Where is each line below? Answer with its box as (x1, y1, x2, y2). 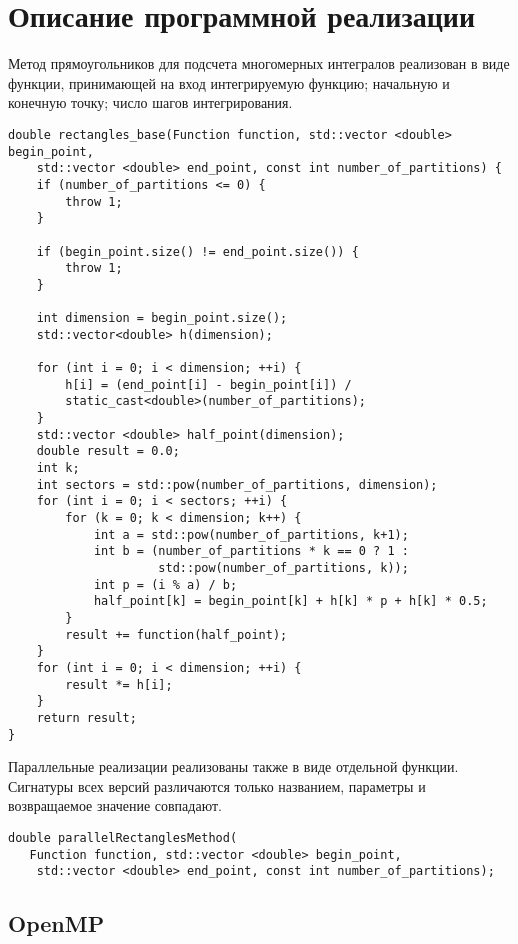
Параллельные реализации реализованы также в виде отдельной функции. (8, 756, 459, 777)
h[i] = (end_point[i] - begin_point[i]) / (65, 377, 352, 392)
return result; (36, 710, 137, 725)
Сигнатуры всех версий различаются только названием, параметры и (8, 775, 426, 796)
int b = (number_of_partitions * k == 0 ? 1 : (93, 544, 409, 559)
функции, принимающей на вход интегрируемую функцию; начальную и (8, 72, 450, 93)
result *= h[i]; (65, 677, 173, 692)
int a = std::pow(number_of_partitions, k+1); (93, 527, 409, 542)
